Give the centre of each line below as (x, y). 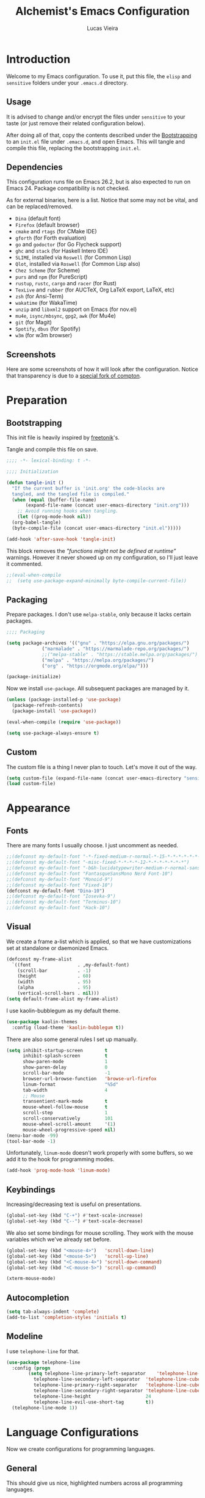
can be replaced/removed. (40, 206)
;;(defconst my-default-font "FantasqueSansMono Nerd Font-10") (90, 874)
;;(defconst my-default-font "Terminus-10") (64, 902)
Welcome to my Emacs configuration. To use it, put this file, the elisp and (99, 76)
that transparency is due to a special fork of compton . (74, 376)
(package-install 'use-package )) (54, 711)
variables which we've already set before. (59, 1239)
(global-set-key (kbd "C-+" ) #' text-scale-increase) (75, 1216)
